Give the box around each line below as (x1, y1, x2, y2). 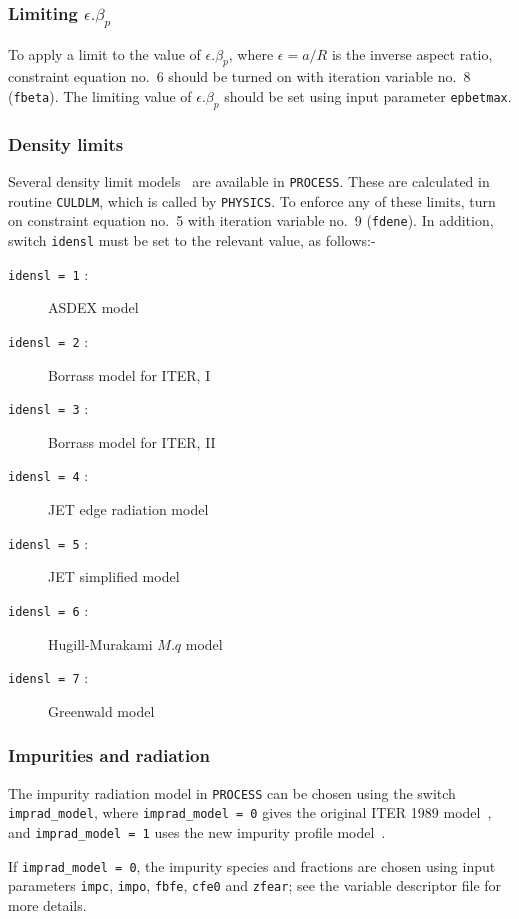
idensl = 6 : (8, 599, 89, 620)
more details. (8, 894, 87, 915)
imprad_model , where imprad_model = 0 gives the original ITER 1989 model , (8, 802, 492, 823)
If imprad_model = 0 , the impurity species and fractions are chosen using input (8, 855, 496, 876)
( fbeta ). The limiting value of (8, 85, 192, 106)
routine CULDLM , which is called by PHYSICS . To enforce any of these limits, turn (8, 190, 496, 211)
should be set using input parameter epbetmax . (224, 85, 512, 106)
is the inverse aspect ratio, (331, 43, 493, 64)
